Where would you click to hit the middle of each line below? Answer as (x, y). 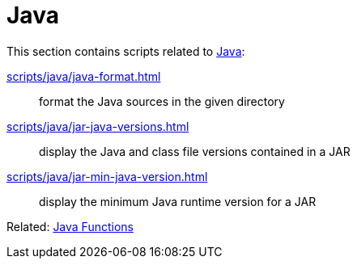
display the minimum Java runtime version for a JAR (178, 201)
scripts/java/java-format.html (84, 76)
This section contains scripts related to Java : (126, 51)
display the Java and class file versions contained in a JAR (195, 151)
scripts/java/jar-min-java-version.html (107, 176)
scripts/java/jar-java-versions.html (98, 126)
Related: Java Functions (70, 226)
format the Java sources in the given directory (162, 101)
